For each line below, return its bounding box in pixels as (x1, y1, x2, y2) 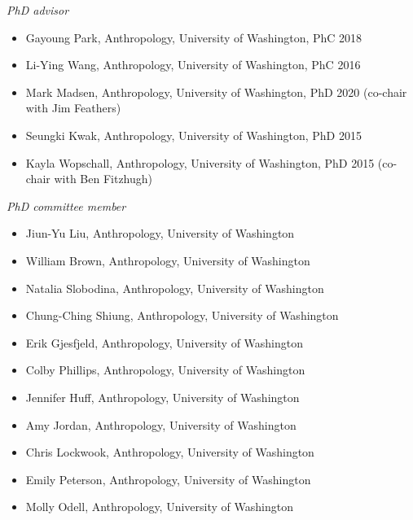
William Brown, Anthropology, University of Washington (25, 251, 310, 269)
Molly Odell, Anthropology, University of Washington (25, 498, 293, 515)
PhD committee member (7, 197, 126, 214)
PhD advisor (7, 2, 69, 18)
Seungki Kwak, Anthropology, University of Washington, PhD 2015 (25, 126, 362, 143)
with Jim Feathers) (25, 99, 121, 116)
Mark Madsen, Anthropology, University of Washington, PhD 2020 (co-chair (25, 83, 407, 100)
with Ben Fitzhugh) (54, 170, 153, 187)
